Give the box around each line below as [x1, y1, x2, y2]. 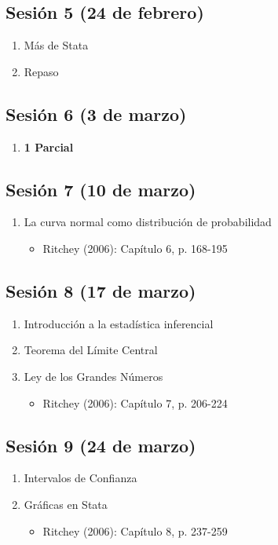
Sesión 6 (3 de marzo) [5, 101, 187, 126]
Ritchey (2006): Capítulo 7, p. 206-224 [42, 394, 228, 411]
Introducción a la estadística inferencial [24, 315, 214, 331]
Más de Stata [24, 37, 89, 53]
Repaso [24, 63, 59, 79]
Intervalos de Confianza [24, 470, 137, 486]
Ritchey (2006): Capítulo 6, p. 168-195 [42, 240, 228, 256]
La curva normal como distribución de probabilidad [24, 214, 272, 230]
